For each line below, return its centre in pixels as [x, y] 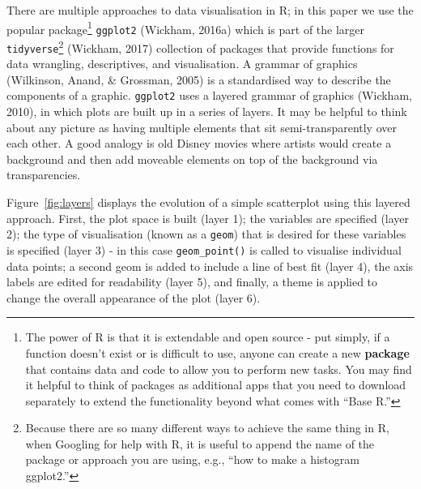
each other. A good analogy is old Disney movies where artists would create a [199, 143]
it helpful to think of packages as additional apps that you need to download [216, 385]
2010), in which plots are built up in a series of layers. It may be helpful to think [207, 112]
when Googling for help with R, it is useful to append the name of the [200, 443]
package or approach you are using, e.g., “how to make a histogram [192, 459]
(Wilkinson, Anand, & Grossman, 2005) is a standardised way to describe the [199, 79]
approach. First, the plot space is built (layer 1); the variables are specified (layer [208, 218]
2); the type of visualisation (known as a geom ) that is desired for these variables [206, 234]
